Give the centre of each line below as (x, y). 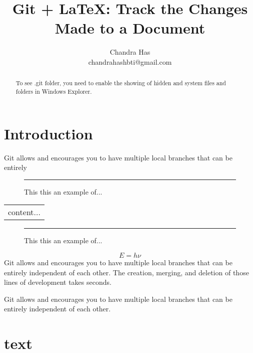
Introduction (48, 133)
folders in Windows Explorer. (54, 91)
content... (24, 212)
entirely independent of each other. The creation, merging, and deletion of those (126, 272)
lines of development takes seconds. (58, 282)
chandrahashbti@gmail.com (130, 61)
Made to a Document (130, 28)
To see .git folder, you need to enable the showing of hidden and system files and (121, 83)
